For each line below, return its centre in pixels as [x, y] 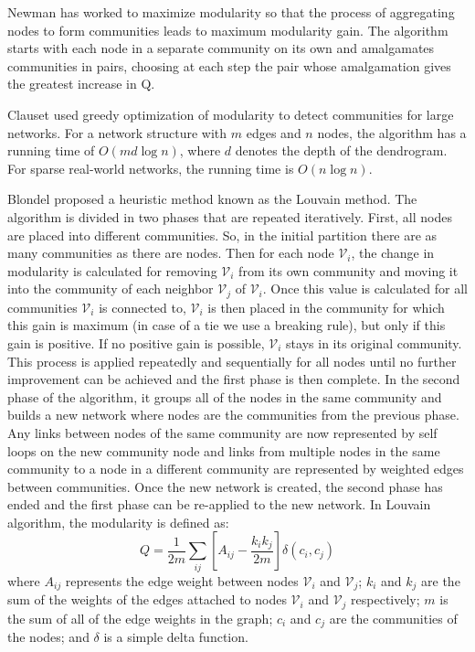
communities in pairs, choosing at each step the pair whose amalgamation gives [229, 65]
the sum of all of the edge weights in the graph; [140, 618]
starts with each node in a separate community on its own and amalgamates [221, 48]
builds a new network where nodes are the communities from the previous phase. [233, 415]
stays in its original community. [374, 342]
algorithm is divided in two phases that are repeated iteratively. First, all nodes [230, 216]
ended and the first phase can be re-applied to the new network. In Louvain [219, 504]
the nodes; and [48, 637]
